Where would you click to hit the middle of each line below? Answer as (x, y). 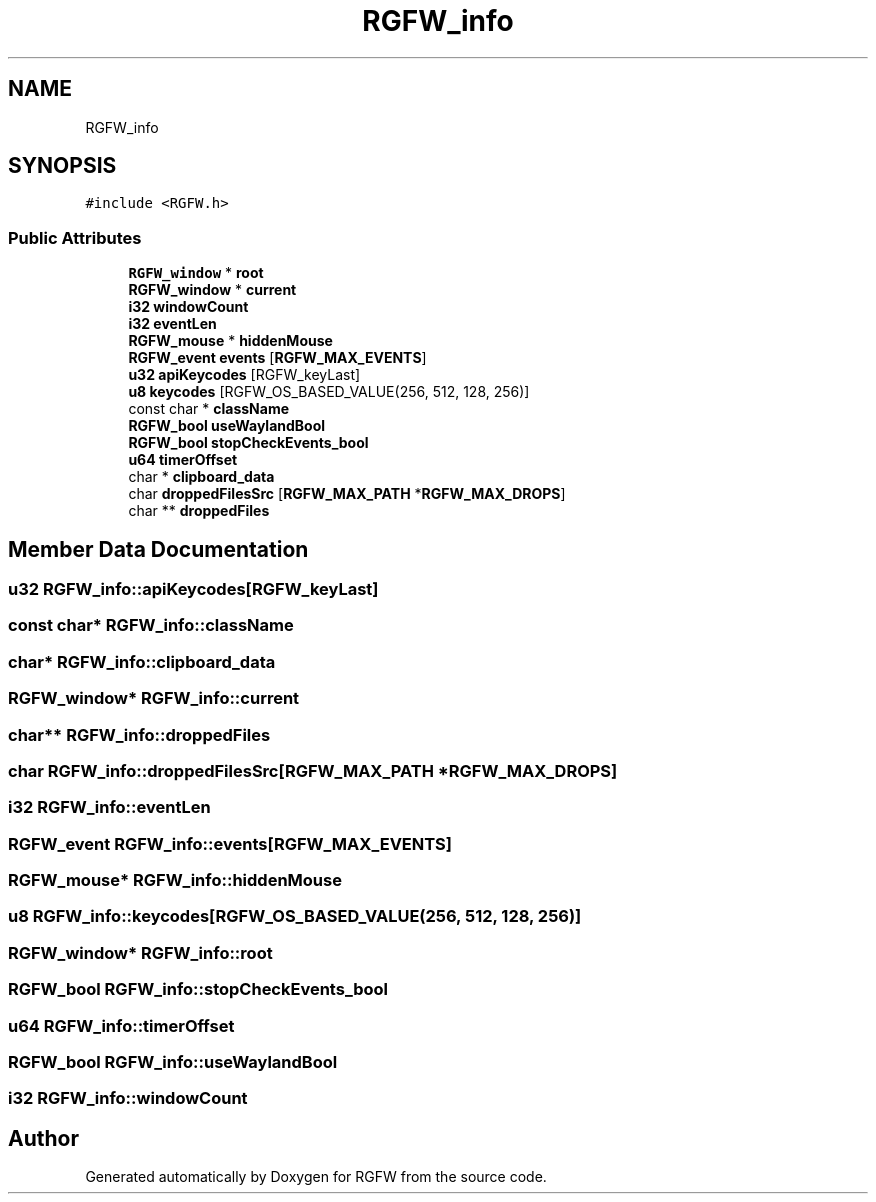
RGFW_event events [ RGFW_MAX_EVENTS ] (277, 358)
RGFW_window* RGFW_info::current (154, 698)
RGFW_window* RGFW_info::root (140, 952)
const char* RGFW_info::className (151, 625)
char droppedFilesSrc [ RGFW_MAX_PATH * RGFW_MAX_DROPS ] (347, 494)
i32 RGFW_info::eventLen (109, 807)
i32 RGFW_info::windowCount (128, 1098)
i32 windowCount (188, 307)
